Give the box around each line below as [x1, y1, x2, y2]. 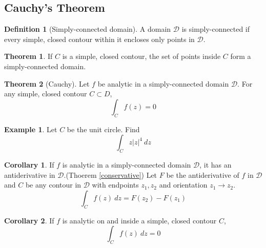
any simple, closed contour [4, 88, 87, 99]
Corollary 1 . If [4, 159, 54, 170]
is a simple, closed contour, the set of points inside [62, 51, 221, 61]
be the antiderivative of [166, 169, 239, 180]
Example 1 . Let [4, 123, 57, 134]
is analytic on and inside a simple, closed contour [62, 215, 217, 225]
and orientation [159, 179, 208, 190]
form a [230, 51, 251, 61]
